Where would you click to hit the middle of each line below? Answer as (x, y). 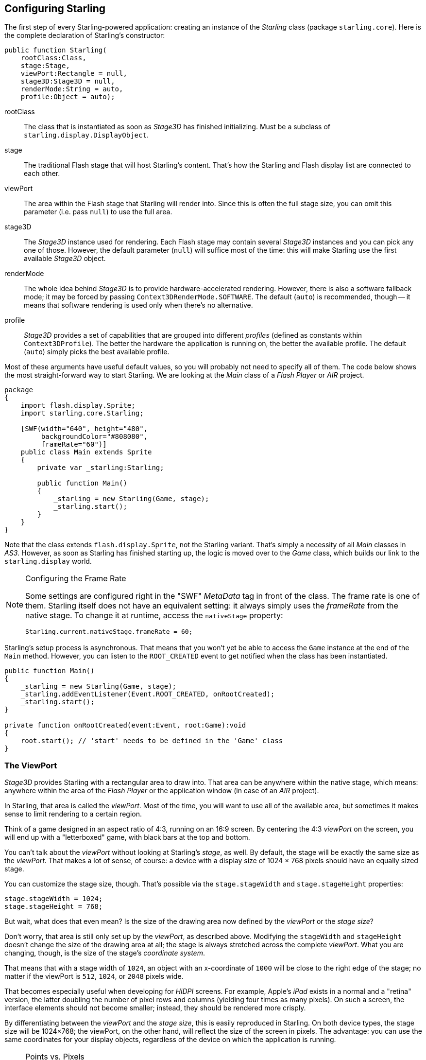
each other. (42, 174)
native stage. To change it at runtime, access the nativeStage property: (154, 616)
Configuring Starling (55, 9)
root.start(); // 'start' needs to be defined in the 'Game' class (152, 741)
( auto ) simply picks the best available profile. (97, 352)
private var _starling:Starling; (101, 468)
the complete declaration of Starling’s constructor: (85, 35)
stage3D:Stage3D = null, (68, 81)
